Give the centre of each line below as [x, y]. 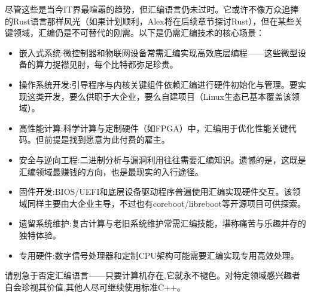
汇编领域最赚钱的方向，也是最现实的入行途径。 [111, 171]
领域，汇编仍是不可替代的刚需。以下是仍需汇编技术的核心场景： [138, 33]
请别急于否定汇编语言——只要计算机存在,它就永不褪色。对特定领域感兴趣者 [153, 275]
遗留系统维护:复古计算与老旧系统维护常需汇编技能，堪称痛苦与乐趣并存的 [162, 223]
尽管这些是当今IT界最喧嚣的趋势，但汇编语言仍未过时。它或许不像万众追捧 [152, 9]
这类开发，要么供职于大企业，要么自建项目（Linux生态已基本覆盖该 [159, 96]
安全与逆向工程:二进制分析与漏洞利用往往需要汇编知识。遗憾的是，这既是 [162, 159]
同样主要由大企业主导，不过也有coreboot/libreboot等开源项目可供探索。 [167, 203]
